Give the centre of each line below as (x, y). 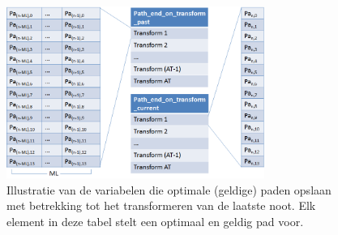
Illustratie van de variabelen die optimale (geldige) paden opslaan (169, 189)
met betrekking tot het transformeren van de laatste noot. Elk (161, 205)
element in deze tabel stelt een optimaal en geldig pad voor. (155, 221)
